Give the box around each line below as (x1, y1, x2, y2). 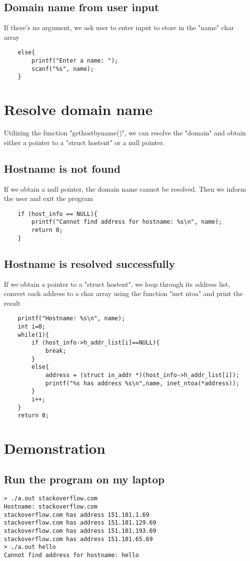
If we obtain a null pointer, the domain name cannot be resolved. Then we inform (4, 183, 246, 194)
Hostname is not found (4, 161, 121, 176)
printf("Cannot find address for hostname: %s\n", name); (31, 218, 222, 226)
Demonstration (4, 438, 105, 458)
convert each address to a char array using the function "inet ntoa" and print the (4, 288, 243, 298)
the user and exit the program (4, 193, 93, 203)
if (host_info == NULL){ (17, 210, 98, 217)
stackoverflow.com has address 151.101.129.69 (4, 519, 156, 527)
